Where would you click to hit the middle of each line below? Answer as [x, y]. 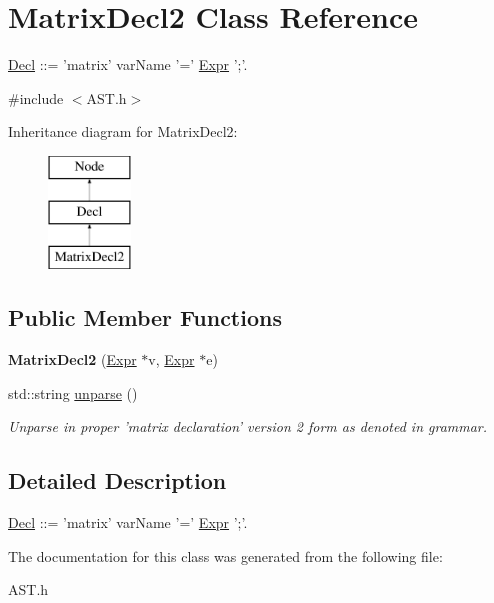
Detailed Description [117, 480]
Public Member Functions [145, 317]
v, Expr [171, 359]
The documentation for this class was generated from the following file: [225, 555]
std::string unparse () [73, 392]
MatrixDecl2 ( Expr [72, 359]
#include [36, 97]
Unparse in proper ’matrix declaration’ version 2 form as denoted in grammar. [248, 426]
